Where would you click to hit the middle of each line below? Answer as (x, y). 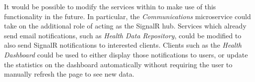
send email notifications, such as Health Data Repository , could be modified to (123, 35)
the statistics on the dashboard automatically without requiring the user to (118, 64)
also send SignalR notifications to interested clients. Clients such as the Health (123, 45)
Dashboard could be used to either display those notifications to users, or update (126, 54)
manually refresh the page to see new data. (69, 74)
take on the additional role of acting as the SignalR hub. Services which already (125, 26)
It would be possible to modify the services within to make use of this (110, 6)
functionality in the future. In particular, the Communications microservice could (127, 16)
